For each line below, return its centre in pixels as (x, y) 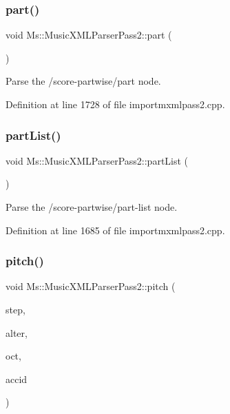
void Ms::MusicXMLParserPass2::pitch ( (91, 286)
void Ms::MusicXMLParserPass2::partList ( (97, 160)
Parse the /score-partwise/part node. (83, 81)
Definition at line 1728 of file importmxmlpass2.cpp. (115, 104)
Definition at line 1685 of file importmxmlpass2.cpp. (115, 230)
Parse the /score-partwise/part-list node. (92, 207)
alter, (17, 332)
